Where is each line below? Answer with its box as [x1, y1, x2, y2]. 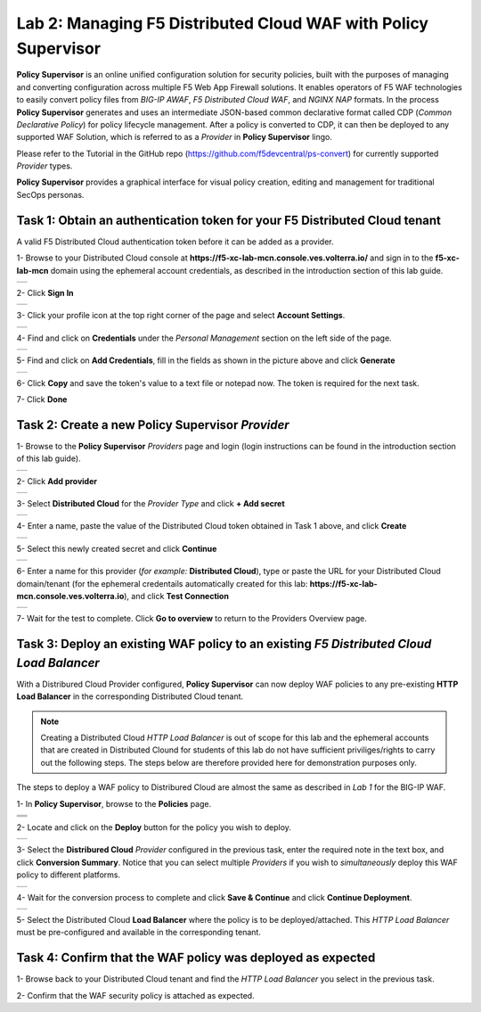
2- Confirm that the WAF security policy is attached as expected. [16, 990, 255, 1000]
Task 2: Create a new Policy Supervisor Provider [16, 417, 289, 432]
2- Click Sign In [16, 287, 75, 298]
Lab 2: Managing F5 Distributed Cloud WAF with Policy [16, 13, 429, 33]
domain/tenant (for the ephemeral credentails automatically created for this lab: [16, 578, 308, 588]
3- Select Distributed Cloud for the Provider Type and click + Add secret [16, 498, 285, 508]
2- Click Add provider [16, 475, 98, 486]
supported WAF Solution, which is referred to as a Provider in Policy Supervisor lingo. [16, 132, 333, 143]
